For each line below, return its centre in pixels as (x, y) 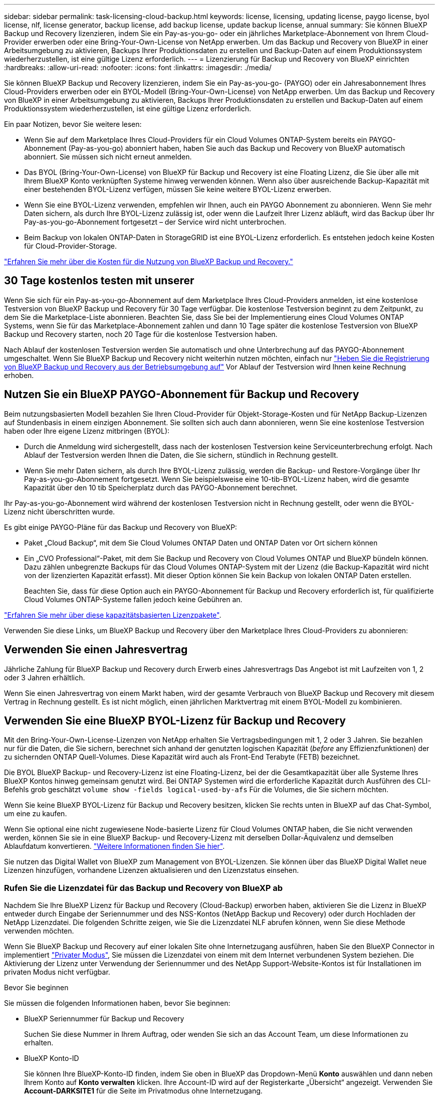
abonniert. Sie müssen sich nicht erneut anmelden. (108, 157)
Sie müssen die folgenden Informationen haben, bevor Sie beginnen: (117, 1003)
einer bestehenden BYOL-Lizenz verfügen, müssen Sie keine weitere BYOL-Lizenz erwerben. (178, 189)
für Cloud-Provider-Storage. (70, 246)
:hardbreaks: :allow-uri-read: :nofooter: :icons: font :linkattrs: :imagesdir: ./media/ (138, 67)
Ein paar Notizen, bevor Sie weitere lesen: (73, 124)
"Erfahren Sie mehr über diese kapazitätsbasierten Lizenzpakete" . (113, 615)
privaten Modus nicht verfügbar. (57, 972)
